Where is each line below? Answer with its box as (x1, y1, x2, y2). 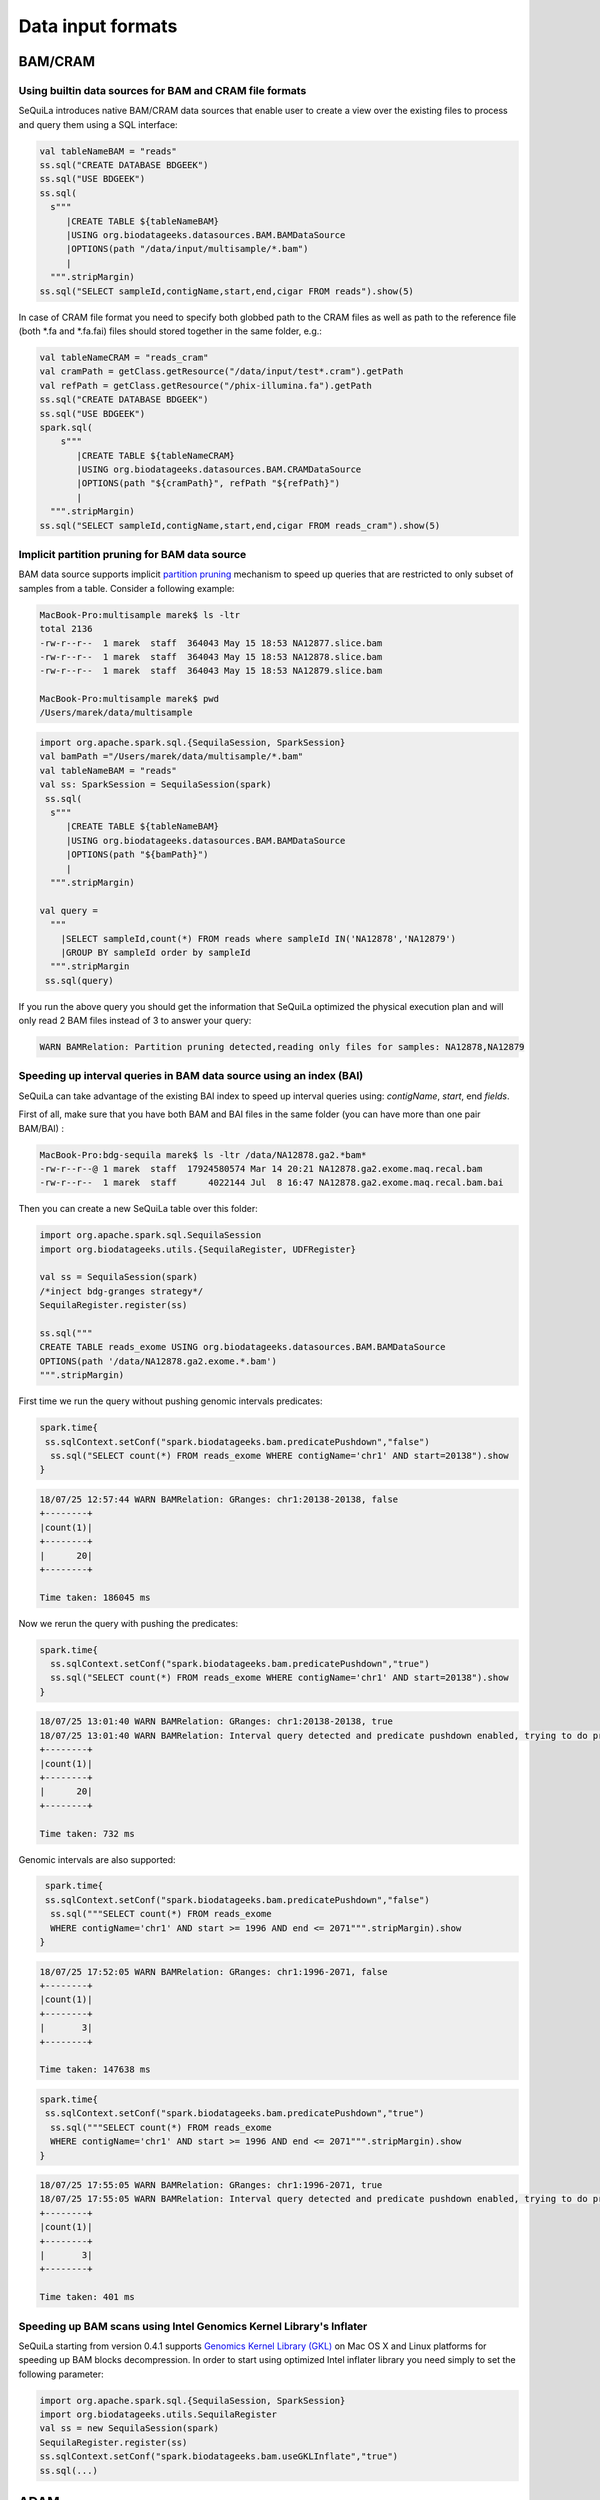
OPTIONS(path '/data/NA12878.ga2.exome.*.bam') (39, 1355, 277, 1367)
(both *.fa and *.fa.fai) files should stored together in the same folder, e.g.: (18, 325, 322, 337)
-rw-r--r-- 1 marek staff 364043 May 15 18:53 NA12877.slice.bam (39, 637, 383, 649)
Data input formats (18, 15, 178, 37)
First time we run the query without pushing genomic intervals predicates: (18, 1395, 323, 1407)
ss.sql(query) (45, 975, 114, 986)
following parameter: (18, 2368, 104, 2380)
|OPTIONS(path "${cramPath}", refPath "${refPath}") (76, 478, 341, 489)
